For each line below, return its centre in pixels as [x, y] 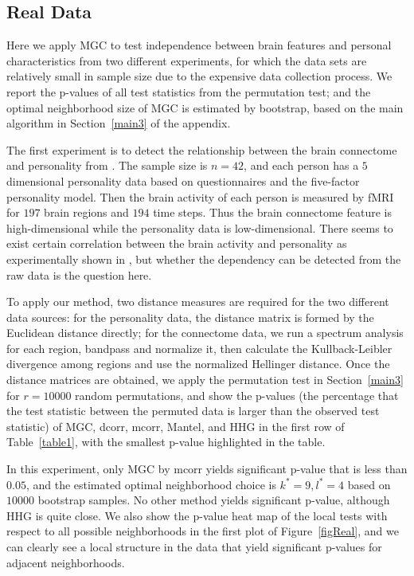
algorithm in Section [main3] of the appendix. [119, 123]
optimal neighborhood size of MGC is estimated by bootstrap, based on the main [205, 107]
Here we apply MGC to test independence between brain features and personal [199, 45]
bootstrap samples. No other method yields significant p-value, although [214, 500]
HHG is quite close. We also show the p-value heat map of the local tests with [197, 515]
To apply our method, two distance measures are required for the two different [198, 302]
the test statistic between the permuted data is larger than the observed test [193, 411]
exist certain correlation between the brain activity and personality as [177, 243]
